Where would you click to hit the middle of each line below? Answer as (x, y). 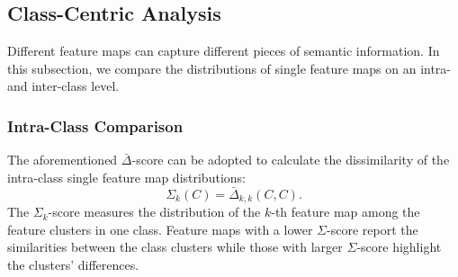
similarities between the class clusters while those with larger (175, 247)
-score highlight (399, 247)
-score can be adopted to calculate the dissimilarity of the (291, 160)
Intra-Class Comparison (95, 125)
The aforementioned (63, 160)
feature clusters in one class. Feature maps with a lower (160, 229)
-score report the (373, 229)
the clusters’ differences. (73, 264)
